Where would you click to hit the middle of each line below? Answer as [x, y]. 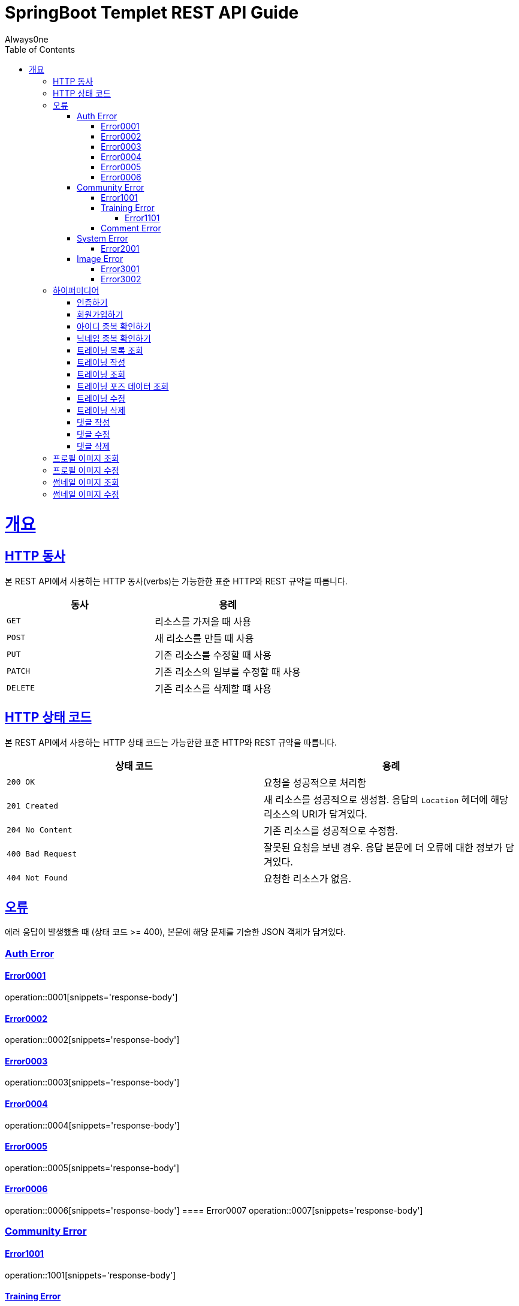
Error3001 [120, 269]
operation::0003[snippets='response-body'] [92, 1082]
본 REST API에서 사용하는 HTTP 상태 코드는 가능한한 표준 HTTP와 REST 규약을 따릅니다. [171, 742]
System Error [102, 238]
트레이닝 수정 [101, 398]
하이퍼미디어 [76, 290]
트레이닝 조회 [101, 374]
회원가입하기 [100, 314]
